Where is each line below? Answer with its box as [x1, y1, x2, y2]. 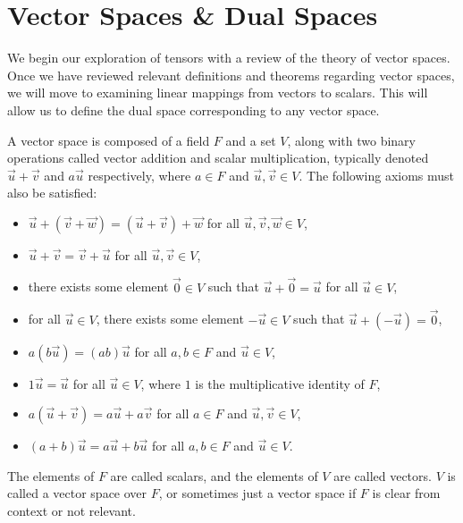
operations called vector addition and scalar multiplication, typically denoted [7, 148, 429, 167]
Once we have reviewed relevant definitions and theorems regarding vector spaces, [7, 65, 455, 84]
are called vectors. [333, 466, 432, 485]
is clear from [372, 484, 441, 502]
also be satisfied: [7, 183, 97, 202]
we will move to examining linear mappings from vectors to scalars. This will [7, 83, 428, 102]
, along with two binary [287, 131, 416, 149]
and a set [225, 131, 276, 149]
